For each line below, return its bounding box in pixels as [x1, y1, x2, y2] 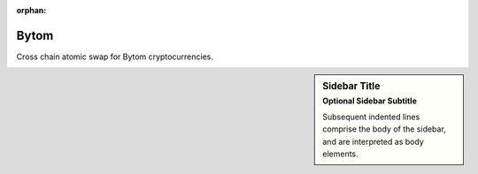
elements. [322, 148, 358, 159]
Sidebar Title [322, 80, 381, 93]
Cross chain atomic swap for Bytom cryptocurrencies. [16, 51, 214, 62]
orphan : [16, 5, 47, 15]
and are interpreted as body [322, 136, 424, 147]
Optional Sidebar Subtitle [322, 95, 418, 106]
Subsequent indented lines [322, 111, 420, 122]
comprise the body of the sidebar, [322, 124, 446, 134]
